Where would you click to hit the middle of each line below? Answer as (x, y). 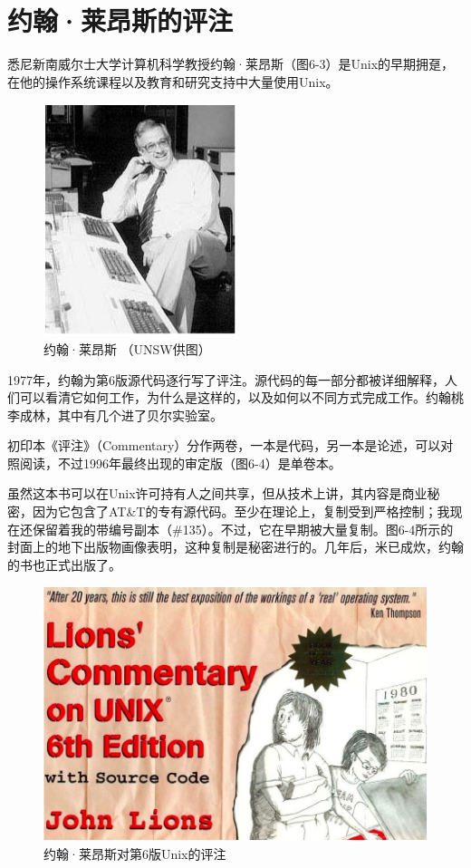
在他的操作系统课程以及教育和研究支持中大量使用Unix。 (173, 81)
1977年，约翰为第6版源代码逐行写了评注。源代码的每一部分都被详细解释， (226, 379)
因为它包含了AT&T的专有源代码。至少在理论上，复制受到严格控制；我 (241, 511)
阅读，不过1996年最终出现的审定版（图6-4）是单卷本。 (180, 463)
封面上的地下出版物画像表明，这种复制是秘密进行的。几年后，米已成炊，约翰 (235, 547)
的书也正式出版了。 (64, 564)
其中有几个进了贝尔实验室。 (140, 415)
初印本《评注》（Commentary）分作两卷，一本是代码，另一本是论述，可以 (224, 445)
